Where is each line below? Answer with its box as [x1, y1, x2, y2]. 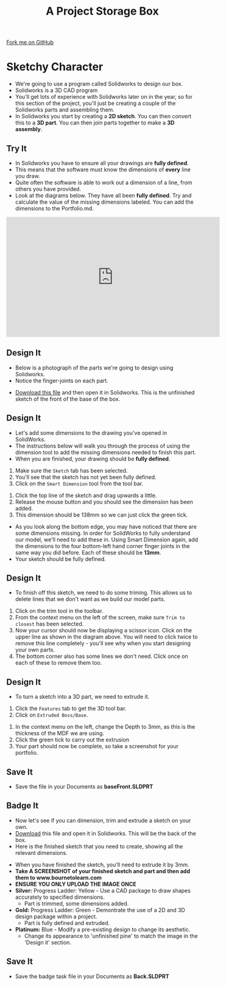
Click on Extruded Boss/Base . [15, 712, 88, 719]
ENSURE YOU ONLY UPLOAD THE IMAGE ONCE [15, 880, 137, 888]
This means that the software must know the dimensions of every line [15, 166, 191, 173]
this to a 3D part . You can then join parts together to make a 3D [15, 119, 175, 126]
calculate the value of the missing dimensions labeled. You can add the [15, 198, 194, 205]
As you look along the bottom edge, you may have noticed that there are [15, 523, 197, 530]
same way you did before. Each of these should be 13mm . [15, 549, 161, 556]
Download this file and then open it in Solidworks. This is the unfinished [15, 388, 195, 396]
